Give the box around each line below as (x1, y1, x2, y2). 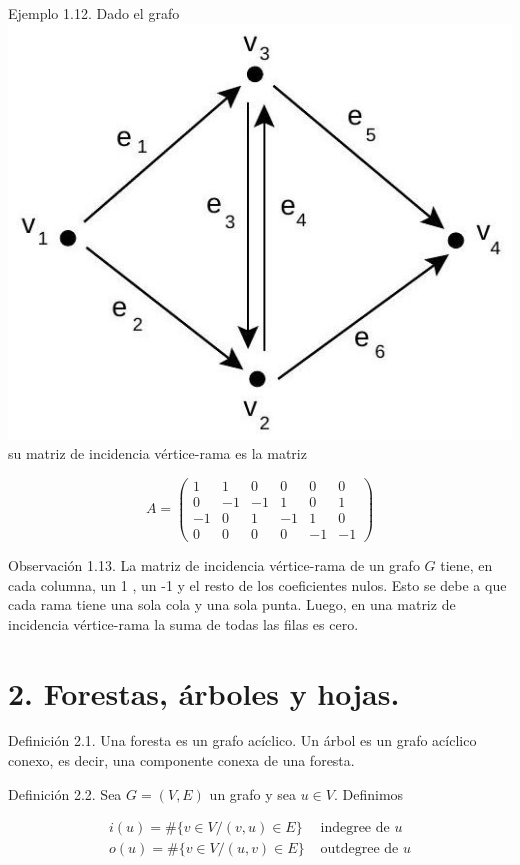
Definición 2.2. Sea (8, 783, 122, 804)
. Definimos (334, 783, 404, 804)
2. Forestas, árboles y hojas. (8, 672, 400, 713)
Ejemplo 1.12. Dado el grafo (8, 3, 180, 23)
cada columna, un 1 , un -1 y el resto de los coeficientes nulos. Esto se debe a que (8, 574, 507, 595)
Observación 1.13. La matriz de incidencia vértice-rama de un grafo (8, 554, 420, 575)
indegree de (320, 821, 390, 836)
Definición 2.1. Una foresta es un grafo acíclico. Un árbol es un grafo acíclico (8, 730, 477, 751)
